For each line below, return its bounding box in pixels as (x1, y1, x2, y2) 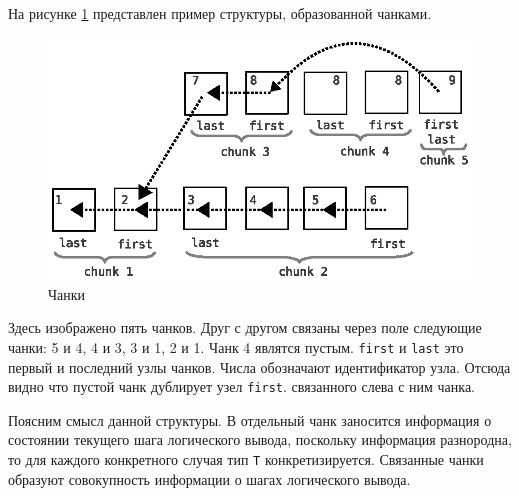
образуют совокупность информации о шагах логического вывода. (8, 468, 411, 489)
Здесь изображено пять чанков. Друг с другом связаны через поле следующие (8, 317, 482, 338)
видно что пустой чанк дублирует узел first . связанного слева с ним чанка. (8, 376, 475, 397)
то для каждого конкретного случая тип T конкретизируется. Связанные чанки (8, 448, 484, 469)
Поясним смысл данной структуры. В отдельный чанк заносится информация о (8, 409, 492, 430)
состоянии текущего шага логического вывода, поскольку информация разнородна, (8, 429, 512, 450)
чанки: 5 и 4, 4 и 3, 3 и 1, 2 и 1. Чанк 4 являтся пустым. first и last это (8, 336, 464, 357)
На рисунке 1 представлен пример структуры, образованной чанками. (8, 3, 432, 23)
